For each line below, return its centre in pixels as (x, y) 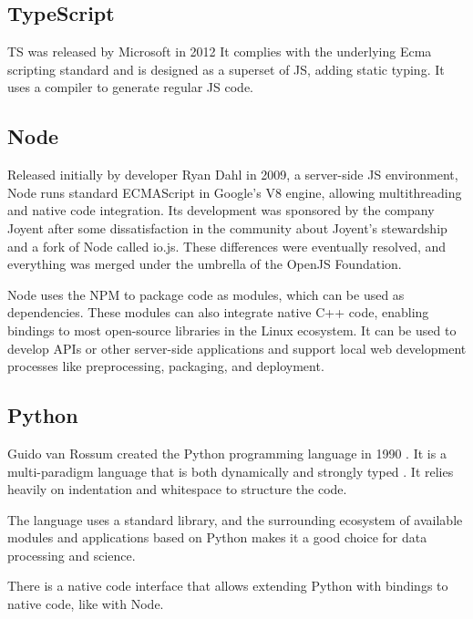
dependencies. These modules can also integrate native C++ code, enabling (218, 312)
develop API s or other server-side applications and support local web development (237, 348)
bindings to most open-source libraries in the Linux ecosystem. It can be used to (232, 330)
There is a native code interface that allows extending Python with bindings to (228, 586)
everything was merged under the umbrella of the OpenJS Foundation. (205, 264)
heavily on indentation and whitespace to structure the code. (177, 489)
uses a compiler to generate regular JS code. (130, 87)
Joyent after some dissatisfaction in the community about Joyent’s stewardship (227, 227)
